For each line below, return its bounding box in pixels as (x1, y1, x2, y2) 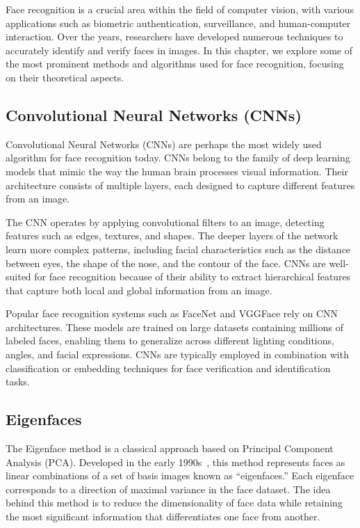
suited (6, 269, 31, 284)
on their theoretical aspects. (6, 70, 124, 84)
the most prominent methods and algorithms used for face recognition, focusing (6, 56, 344, 71)
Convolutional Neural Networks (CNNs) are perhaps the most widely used (6, 136, 322, 151)
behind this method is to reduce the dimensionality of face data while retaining (6, 495, 343, 510)
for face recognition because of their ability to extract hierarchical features (34, 269, 351, 284)
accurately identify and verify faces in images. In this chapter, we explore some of (6, 42, 352, 57)
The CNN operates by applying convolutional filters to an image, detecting (6, 214, 325, 229)
